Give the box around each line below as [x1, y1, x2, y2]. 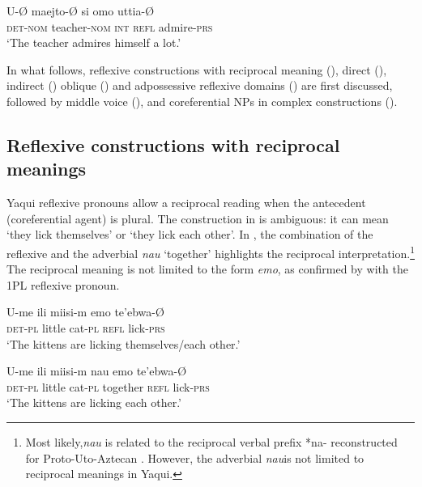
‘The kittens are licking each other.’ [6, 394, 181, 411]
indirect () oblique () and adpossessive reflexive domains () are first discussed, [6, 77, 393, 94]
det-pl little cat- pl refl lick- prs [6, 319, 165, 336]
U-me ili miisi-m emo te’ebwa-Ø [6, 303, 164, 320]
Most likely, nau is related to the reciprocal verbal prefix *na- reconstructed [25, 433, 398, 450]
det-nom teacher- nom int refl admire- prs [6, 18, 213, 35]
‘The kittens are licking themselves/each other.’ [6, 335, 241, 352]
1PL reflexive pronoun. [6, 276, 120, 293]
